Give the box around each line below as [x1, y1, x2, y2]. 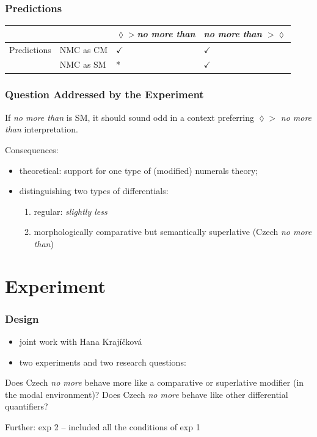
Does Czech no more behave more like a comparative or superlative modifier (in [5, 376, 304, 389]
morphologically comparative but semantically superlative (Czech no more [34, 225, 312, 238]
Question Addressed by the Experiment [5, 87, 204, 102]
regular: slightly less [34, 204, 107, 217]
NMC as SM [59, 58, 106, 71]
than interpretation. [5, 123, 78, 135]
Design [5, 311, 39, 326]
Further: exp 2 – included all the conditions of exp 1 [5, 421, 200, 433]
